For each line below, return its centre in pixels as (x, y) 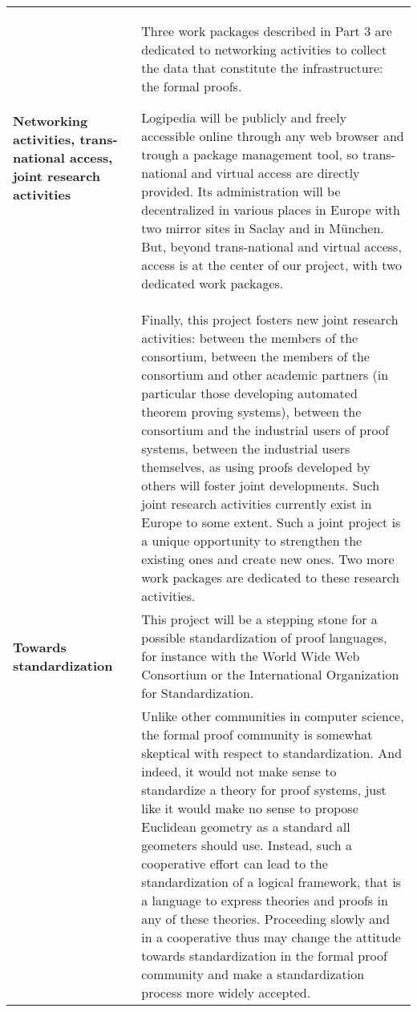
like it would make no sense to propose (250, 808)
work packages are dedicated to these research (270, 577)
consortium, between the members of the (255, 356)
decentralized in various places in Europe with (271, 210)
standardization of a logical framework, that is (271, 882)
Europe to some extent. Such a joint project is (271, 522)
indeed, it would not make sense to (239, 771)
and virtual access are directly (275, 173)
